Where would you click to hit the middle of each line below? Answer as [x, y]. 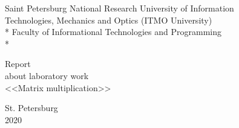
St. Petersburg [31, 108]
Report [18, 64]
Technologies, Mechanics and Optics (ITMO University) [109, 20]
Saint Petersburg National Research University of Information [119, 8]
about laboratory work [47, 75]
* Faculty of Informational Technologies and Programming [113, 32]
